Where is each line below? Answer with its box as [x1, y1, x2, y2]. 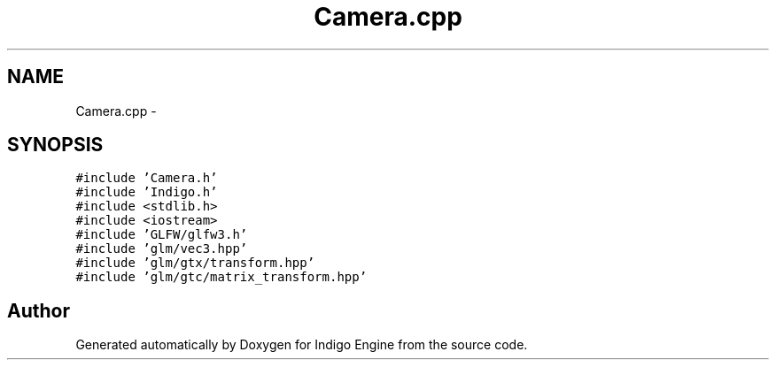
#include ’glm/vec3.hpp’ [75, 241, 248, 256]
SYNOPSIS [7, 134, 104, 157]
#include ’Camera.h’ [75, 171, 218, 186]
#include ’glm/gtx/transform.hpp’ [75, 256, 315, 271]
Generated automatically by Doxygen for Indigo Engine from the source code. [75, 337, 528, 353]
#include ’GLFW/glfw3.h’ [75, 227, 248, 242]
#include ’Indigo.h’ [75, 185, 218, 200]
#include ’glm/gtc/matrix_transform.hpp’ [75, 270, 368, 285]
